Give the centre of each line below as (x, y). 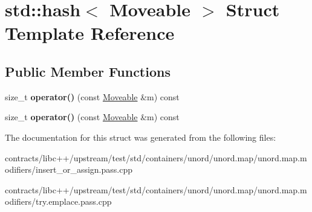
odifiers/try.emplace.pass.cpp (58, 201)
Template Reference (90, 33)
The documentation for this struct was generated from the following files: (141, 137)
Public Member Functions (88, 71)
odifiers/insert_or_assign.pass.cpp (69, 169)
